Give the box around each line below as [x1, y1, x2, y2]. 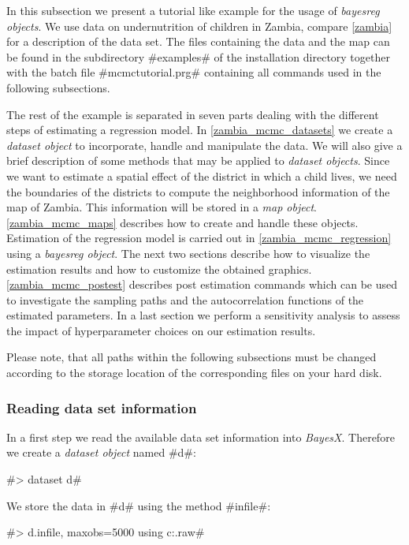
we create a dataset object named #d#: [6, 444, 196, 461]
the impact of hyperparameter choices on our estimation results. [6, 322, 316, 338]
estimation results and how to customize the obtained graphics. [6, 260, 312, 277]
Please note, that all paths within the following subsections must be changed [6, 349, 377, 365]
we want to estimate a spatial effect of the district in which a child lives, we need [6, 167, 397, 184]
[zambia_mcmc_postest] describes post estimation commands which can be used [6, 276, 398, 293]
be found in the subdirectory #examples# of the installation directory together [6, 48, 390, 65]
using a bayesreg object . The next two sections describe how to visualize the [6, 245, 370, 261]
